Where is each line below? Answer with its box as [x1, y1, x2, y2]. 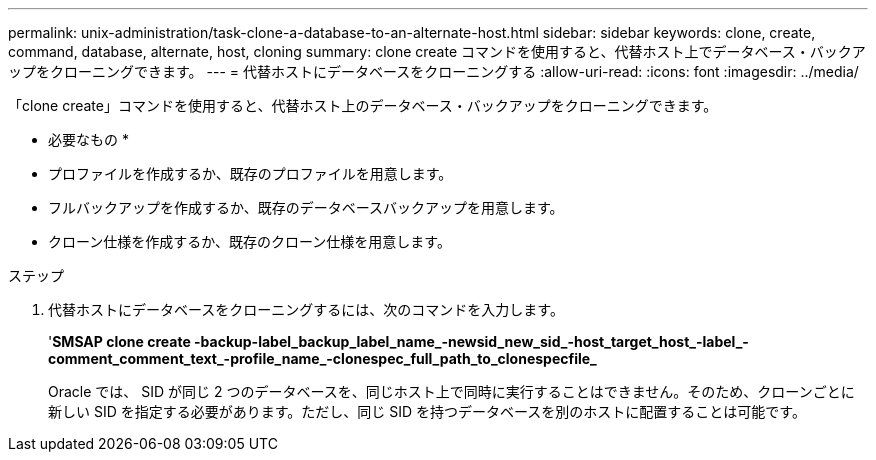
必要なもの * [48, 131, 129, 148]
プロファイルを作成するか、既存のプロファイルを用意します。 [48, 165, 453, 182]
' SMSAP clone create [48, 333, 191, 350]
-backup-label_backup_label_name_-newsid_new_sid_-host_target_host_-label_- [194, 333, 749, 350]
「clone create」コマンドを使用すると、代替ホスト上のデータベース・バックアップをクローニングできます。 [8, 97, 718, 114]
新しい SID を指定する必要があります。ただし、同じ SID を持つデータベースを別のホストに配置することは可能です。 [48, 403, 806, 420]
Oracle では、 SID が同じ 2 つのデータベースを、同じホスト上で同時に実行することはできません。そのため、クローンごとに [48, 383, 855, 400]
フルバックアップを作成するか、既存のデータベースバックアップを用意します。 [48, 199, 564, 216]
